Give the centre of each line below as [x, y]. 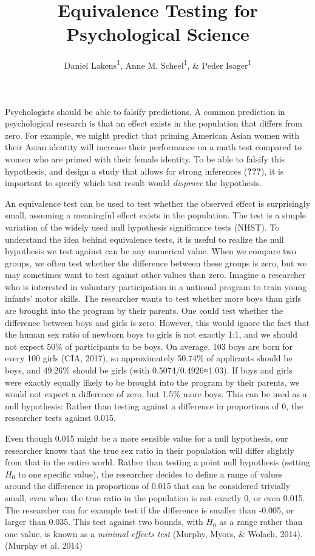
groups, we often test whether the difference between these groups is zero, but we [156, 262]
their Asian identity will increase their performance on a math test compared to [153, 147]
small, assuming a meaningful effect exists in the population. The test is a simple [156, 215]
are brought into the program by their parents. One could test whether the [144, 311]
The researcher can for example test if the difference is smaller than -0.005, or [150, 509]
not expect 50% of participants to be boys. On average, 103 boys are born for [149, 346]
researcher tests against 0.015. [60, 418]
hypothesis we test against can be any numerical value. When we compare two [151, 251]
